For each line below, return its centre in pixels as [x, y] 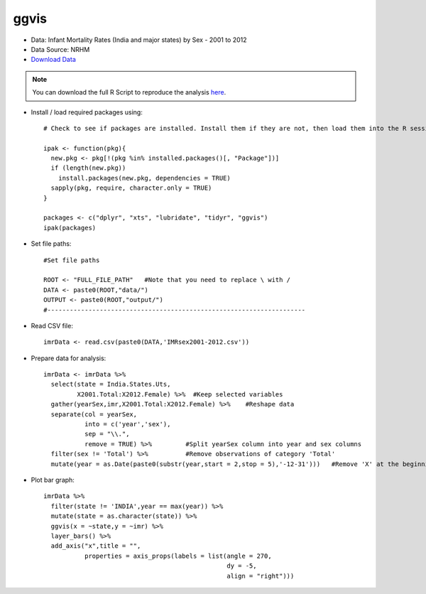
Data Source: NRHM [60, 49]
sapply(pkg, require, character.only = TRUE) [131, 188]
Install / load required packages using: [87, 112]
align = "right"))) [261, 576]
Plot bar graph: [53, 480]
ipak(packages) [70, 228]
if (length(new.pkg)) [88, 168]
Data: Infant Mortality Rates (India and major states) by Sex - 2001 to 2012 [139, 40]
